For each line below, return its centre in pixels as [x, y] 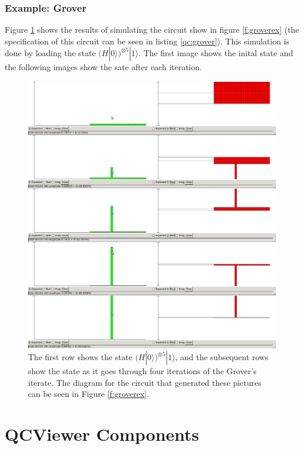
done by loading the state [50, 53]
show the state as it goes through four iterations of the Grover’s [142, 371]
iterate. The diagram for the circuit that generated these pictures [145, 382]
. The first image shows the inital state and [216, 53]
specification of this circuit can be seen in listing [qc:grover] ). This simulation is [147, 41]
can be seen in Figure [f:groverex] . [89, 394]
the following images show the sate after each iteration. [103, 67]
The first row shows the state [80, 357]
